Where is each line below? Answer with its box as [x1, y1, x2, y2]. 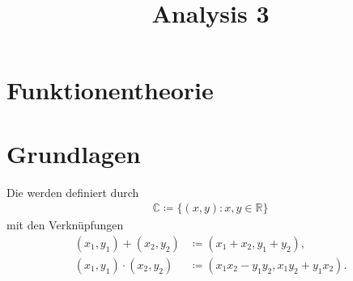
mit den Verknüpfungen [6, 216, 124, 233]
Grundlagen [6, 136, 141, 170]
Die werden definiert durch [6, 183, 139, 200]
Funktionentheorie [6, 73, 214, 107]
